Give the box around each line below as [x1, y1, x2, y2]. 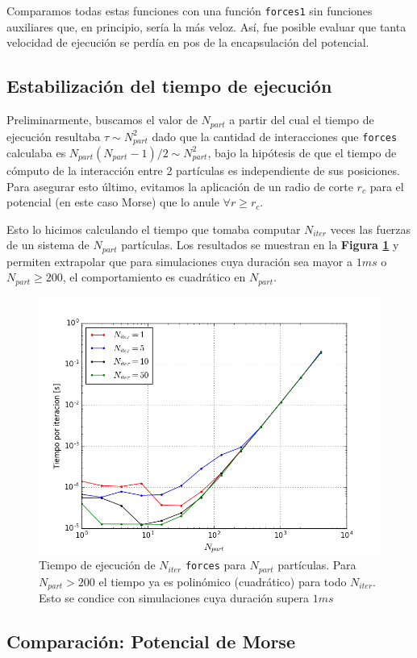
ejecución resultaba [6, 127, 101, 144]
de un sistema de [6, 236, 90, 253]
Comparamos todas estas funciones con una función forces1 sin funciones [6, 2, 373, 19]
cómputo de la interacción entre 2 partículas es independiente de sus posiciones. [6, 161, 400, 178]
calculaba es [6, 144, 66, 160]
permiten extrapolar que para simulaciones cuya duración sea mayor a [6, 252, 353, 269]
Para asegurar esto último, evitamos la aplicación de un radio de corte [6, 177, 353, 194]
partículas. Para [277, 556, 357, 573]
